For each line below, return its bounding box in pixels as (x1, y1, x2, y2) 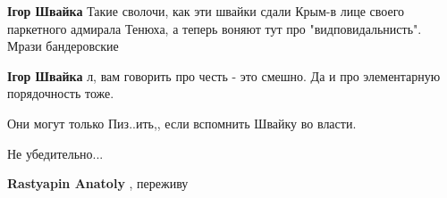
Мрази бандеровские (7, 37, 119, 55)
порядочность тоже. (7, 84, 114, 103)
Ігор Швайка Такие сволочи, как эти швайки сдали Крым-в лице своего (7, 2, 405, 20)
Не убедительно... (7, 144, 104, 162)
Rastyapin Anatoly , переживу (7, 174, 189, 193)
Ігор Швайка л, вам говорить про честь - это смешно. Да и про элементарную (7, 66, 441, 85)
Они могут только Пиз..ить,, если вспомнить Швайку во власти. (7, 113, 357, 132)
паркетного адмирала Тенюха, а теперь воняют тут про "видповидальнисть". (7, 19, 422, 37)
